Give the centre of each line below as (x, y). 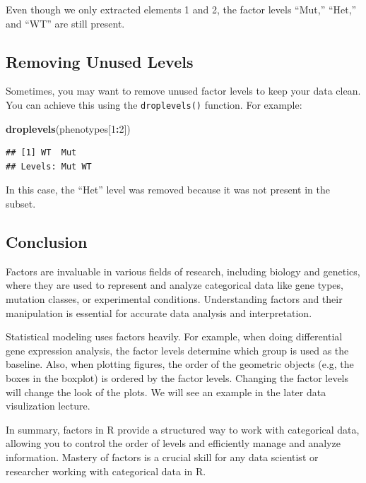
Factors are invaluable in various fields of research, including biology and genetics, (183, 271)
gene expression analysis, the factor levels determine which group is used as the (177, 350)
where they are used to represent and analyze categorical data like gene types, (175, 285)
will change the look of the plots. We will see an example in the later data (166, 392)
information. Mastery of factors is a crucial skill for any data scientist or (162, 457)
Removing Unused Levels (100, 61)
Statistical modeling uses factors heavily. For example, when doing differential (174, 336)
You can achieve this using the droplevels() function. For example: (154, 104)
